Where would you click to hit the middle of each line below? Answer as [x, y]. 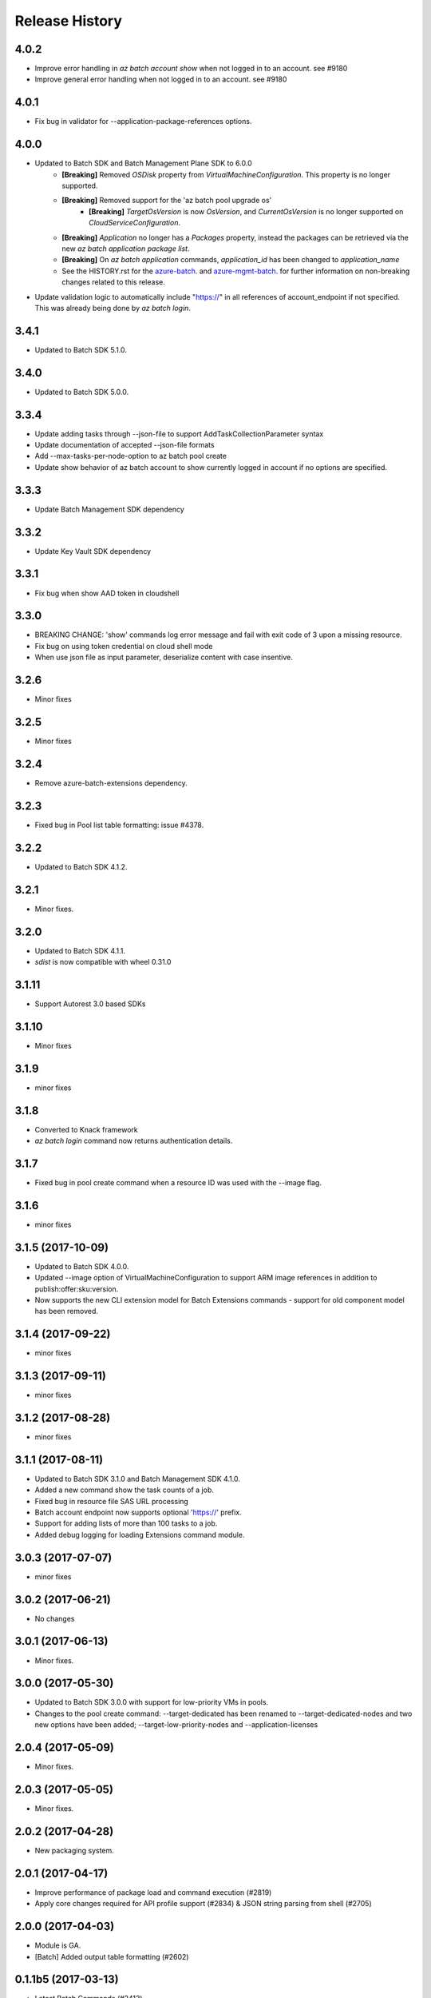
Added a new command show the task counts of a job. [125, 1490]
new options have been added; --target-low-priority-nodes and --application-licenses [176, 1725]
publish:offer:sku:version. [77, 1289]
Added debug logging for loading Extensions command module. [140, 1534]
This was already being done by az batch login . [113, 308]
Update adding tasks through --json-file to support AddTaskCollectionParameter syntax [179, 434]
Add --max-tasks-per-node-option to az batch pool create [131, 456]
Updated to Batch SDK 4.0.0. [82, 1266]
